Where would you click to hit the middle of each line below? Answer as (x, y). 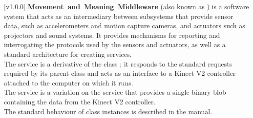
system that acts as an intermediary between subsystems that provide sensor (119, 16)
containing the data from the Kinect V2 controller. (80, 101)
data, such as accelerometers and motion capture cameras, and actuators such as (125, 25)
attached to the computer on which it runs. (69, 82)
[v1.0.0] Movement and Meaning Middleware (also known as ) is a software (126, 6)
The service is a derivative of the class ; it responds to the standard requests (118, 63)
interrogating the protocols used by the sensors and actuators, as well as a (115, 44)
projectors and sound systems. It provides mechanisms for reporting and (112, 35)
